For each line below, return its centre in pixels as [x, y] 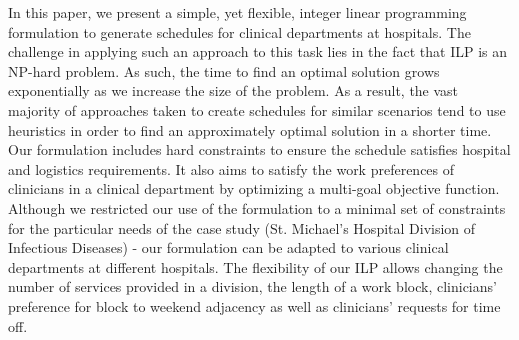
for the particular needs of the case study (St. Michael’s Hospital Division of [242, 227]
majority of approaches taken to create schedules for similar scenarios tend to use [257, 109]
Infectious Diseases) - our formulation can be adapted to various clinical [228, 247]
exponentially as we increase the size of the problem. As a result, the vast [233, 90]
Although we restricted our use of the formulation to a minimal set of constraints [257, 207]
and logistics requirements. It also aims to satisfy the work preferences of [231, 168]
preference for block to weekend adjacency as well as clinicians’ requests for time [254, 305]
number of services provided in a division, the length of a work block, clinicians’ [252, 286]
